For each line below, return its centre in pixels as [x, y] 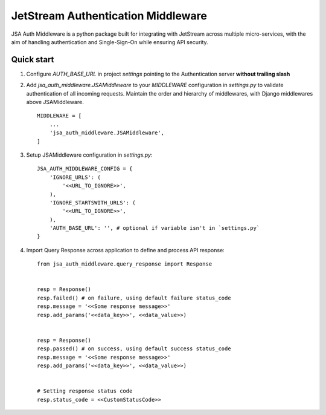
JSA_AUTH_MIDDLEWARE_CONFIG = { [85, 169]
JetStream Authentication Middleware [109, 16]
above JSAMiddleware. [55, 102]
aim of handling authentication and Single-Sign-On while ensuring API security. [110, 42]
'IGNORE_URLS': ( [75, 177]
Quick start [33, 60]
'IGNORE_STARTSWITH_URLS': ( [92, 202]
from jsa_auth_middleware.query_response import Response [125, 264]
